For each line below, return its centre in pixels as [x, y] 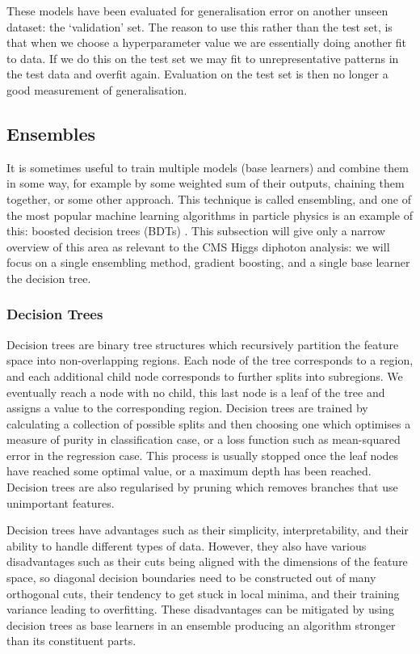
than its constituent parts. [71, 641]
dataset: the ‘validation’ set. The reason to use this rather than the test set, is [199, 26]
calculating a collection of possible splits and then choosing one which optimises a [209, 423]
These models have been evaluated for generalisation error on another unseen [197, 11]
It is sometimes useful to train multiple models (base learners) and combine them [208, 167]
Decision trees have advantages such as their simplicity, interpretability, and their [208, 530]
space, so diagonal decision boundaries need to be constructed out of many [191, 578]
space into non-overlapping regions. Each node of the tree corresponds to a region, [210, 360]
